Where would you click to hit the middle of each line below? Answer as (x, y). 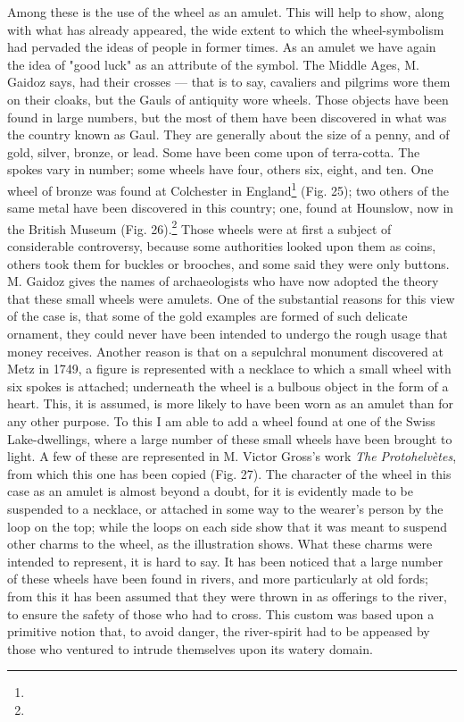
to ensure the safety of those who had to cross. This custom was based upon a (221, 613)
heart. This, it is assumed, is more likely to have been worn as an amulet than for (230, 403)
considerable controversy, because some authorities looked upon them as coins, (222, 246)
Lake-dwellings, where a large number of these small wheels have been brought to (230, 438)
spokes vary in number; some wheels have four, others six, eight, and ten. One (220, 169)
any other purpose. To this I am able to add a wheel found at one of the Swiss (221, 420)
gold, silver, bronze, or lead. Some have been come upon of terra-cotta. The (214, 151)
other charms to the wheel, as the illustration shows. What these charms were (220, 544)
